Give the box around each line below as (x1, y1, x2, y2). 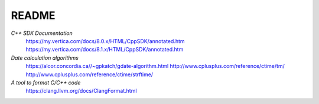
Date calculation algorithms (11, 54, 79, 61)
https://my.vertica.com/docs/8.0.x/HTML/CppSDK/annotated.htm (25, 37, 185, 44)
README (11, 9, 56, 22)
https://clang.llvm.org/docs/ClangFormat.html (25, 87, 137, 95)
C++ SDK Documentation (11, 30, 73, 37)
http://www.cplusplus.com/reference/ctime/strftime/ (25, 71, 154, 78)
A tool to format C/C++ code (11, 79, 81, 86)
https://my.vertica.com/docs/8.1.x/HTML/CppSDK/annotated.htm (25, 46, 184, 53)
